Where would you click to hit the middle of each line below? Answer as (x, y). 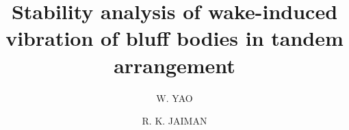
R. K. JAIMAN (174, 121)
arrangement (174, 65)
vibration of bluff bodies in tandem (174, 38)
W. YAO (174, 97)
